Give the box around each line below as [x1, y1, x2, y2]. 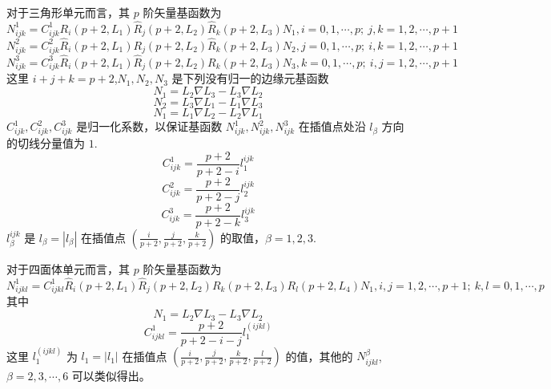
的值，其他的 [285, 347, 353, 364]
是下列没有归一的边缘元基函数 [171, 70, 329, 87]
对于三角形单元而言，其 [6, 4, 130, 20]
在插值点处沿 [298, 118, 366, 135]
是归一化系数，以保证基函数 [76, 118, 223, 135]
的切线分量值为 [6, 135, 85, 152]
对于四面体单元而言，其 [6, 260, 130, 277]
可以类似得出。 [71, 367, 151, 384]
